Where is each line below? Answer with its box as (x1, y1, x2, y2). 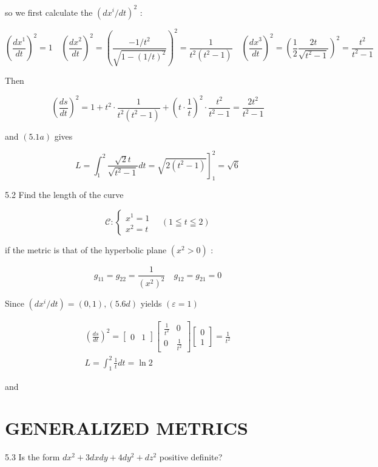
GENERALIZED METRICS (5, 415, 248, 440)
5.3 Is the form (5, 451, 60, 463)
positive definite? (159, 451, 223, 463)
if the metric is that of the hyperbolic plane (5, 244, 167, 256)
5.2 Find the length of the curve (5, 188, 124, 201)
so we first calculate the (5, 5, 93, 18)
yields (140, 297, 162, 310)
